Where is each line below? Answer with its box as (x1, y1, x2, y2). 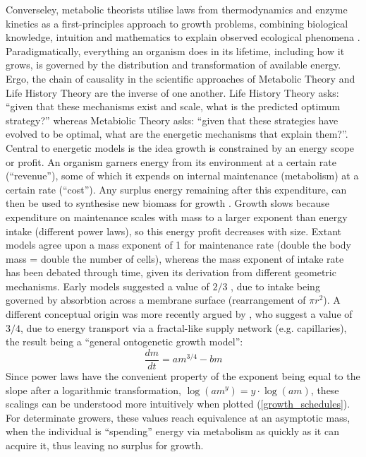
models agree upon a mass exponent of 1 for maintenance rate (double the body (6, 237, 351, 252)
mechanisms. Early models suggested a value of (6, 278, 209, 293)
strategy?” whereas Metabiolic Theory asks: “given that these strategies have (6, 112, 338, 127)
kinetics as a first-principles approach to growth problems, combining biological (6, 16, 348, 30)
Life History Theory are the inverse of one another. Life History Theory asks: (6, 85, 339, 100)
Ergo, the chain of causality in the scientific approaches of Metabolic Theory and (6, 71, 355, 85)
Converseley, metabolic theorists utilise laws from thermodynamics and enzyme (6, 2, 348, 16)
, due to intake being (231, 278, 320, 293)
